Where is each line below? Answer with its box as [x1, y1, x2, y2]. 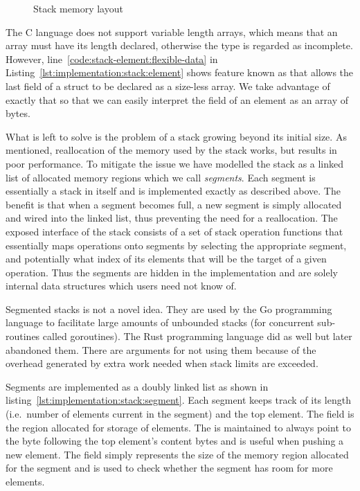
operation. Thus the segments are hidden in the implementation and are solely [6, 265, 338, 279]
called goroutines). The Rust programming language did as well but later [42, 329, 352, 343]
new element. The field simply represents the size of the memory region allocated [6, 447, 349, 461]
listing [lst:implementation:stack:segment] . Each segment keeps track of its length [6, 393, 351, 407]
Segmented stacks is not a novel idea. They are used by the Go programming [6, 301, 332, 316]
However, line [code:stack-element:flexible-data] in [6, 51, 218, 66]
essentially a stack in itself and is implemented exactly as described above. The [6, 184, 341, 198]
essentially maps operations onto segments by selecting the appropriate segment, [6, 238, 347, 252]
